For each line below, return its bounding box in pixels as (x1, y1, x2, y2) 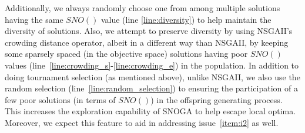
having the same (5, 13, 63, 25)
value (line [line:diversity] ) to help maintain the (100, 13, 272, 25)
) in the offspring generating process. (150, 93, 283, 105)
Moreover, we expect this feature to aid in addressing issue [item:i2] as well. (5, 116, 279, 128)
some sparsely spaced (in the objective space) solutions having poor (5, 47, 248, 60)
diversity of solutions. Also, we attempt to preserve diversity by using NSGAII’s (5, 25, 293, 37)
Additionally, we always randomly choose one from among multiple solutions (5, 2, 280, 13)
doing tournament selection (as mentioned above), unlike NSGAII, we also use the (5, 70, 300, 83)
